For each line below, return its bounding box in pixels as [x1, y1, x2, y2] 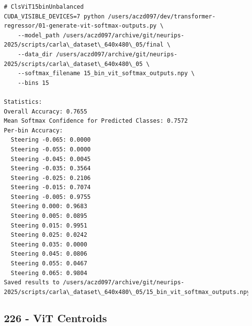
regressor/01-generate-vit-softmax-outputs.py [4, 22, 157, 30]
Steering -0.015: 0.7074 [11, 184, 91, 191]
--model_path [17, 32, 60, 39]
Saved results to [4, 279, 60, 286]
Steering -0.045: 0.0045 [11, 155, 91, 163]
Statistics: [4, 98, 42, 105]
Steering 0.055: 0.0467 [11, 260, 87, 267]
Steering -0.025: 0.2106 [11, 174, 91, 181]
